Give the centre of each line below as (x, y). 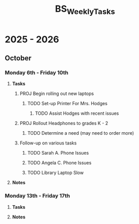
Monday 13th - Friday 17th (37, 196)
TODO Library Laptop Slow (55, 173)
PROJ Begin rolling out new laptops (57, 94)
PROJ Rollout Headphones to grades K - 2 (64, 123)
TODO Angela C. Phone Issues (59, 163)
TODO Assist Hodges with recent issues (77, 113)
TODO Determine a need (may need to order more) (81, 133)
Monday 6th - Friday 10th (37, 73)
